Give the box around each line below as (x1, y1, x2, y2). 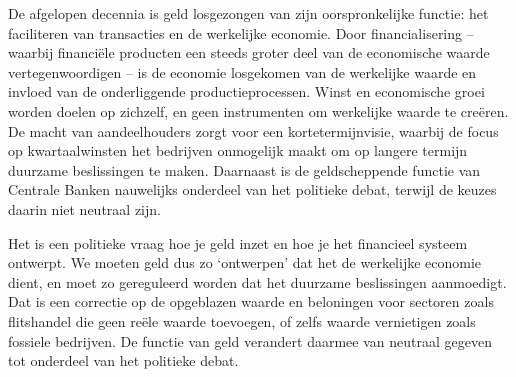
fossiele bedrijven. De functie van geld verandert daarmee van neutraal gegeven (8, 330, 492, 351)
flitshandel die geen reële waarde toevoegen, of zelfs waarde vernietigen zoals (8, 310, 476, 331)
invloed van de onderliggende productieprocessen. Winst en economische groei (8, 81, 485, 102)
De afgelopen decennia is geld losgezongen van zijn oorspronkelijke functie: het (8, 3, 489, 23)
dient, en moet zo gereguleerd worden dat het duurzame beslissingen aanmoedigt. (8, 271, 507, 292)
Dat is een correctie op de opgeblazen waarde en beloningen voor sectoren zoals (8, 291, 494, 312)
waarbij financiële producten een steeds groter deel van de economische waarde (8, 42, 490, 63)
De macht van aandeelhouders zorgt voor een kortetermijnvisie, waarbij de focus (8, 120, 499, 141)
